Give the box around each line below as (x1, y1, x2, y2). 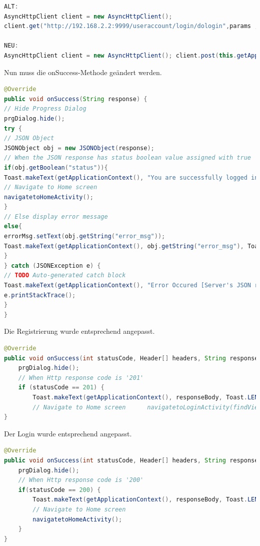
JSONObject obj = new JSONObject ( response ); (4, 144, 154, 152)
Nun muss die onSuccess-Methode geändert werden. (4, 67, 162, 77)
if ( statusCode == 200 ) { (18, 486, 101, 493)
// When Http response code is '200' (18, 476, 144, 484)
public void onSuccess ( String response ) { (4, 95, 147, 103)
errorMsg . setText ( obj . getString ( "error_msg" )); (4, 233, 165, 240)
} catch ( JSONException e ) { (4, 262, 101, 269)
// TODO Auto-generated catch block (4, 272, 126, 279)
